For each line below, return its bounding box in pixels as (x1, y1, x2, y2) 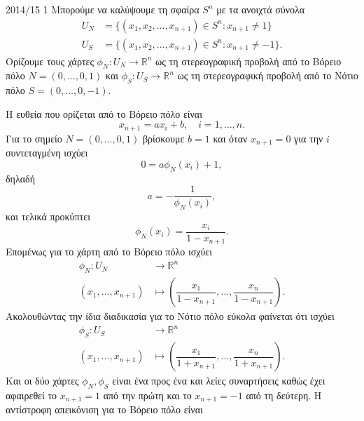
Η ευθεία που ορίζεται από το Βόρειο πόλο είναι (6, 106, 202, 121)
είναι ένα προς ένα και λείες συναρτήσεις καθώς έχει (112, 373, 325, 388)
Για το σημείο (6, 131, 62, 145)
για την (294, 131, 323, 145)
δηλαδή (6, 171, 35, 185)
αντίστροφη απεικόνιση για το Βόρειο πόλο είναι (6, 402, 203, 417)
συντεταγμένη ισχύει (6, 145, 88, 160)
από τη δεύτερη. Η (246, 388, 322, 402)
